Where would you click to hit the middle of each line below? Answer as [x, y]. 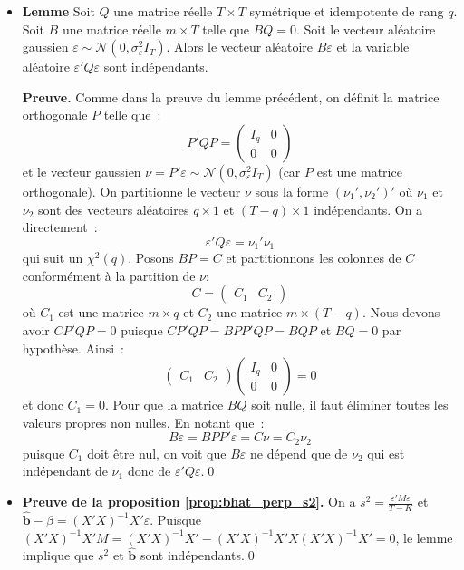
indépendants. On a [368, 209]
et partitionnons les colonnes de [314, 258]
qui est [386, 453]
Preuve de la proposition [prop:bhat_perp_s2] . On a [189, 501]
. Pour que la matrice [164, 405]
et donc [43, 405]
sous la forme [292, 191]
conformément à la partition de [109, 275]
